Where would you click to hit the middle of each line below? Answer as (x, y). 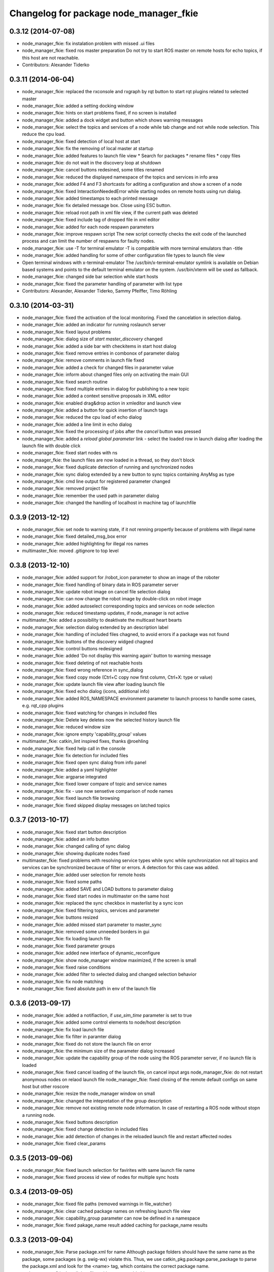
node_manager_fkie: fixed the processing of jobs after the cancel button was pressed (112, 431)
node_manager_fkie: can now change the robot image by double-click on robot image (112, 599)
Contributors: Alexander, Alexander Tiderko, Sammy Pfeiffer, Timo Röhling (99, 291)
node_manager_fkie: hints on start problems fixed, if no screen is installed (99, 113)
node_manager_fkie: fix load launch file (63, 1029)
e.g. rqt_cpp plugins (43, 706)
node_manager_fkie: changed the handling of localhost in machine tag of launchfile (109, 503)
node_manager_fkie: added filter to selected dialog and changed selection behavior (109, 974)
